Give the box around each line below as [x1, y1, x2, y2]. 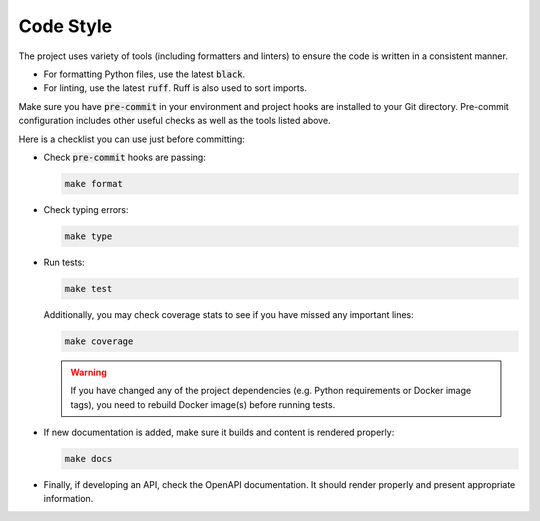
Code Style [18, 15, 113, 37]
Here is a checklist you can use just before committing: [18, 133, 245, 145]
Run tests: [43, 256, 85, 268]
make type [64, 230, 113, 242]
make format [64, 178, 124, 189]
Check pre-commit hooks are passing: [43, 151, 207, 163]
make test [64, 283, 113, 294]
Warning [70, 366, 107, 378]
